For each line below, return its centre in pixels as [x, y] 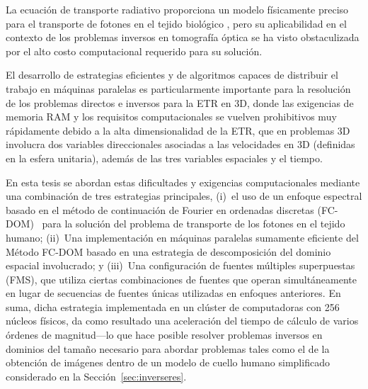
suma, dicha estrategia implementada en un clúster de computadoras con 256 [173, 306]
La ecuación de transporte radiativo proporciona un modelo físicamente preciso [177, 9]
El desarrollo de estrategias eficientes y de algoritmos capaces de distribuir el [172, 75]
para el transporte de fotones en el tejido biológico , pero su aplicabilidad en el [176, 23]
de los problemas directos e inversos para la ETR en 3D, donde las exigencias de [180, 102]
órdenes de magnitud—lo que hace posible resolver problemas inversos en [164, 335]
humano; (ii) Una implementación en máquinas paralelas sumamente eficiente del [182, 237]
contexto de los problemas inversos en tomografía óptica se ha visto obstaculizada [183, 37]
